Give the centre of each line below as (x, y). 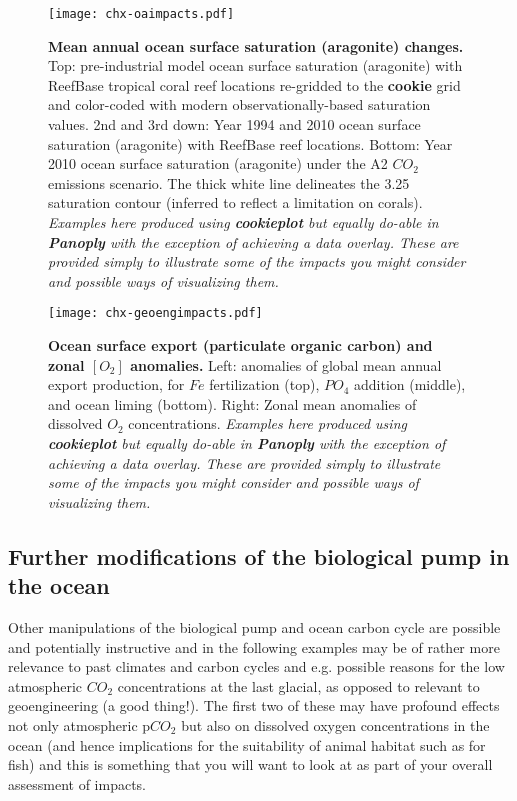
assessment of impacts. (77, 783)
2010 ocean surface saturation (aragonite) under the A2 (218, 163)
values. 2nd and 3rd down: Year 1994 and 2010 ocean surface (234, 124)
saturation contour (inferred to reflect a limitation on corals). (235, 202)
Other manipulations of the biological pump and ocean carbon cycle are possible (254, 626)
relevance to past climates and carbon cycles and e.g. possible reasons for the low (256, 666)
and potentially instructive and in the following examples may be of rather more (254, 646)
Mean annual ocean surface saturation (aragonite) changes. (256, 45)
